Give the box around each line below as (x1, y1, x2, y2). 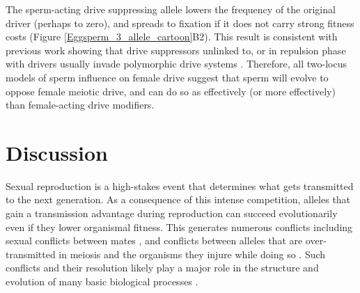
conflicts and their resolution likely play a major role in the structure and (6, 260, 319, 275)
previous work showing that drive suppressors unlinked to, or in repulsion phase (6, 42, 346, 57)
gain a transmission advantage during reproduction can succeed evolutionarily (6, 206, 338, 221)
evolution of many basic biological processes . (6, 274, 198, 289)
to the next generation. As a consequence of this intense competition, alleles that (6, 192, 351, 207)
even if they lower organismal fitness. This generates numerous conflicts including (6, 219, 353, 234)
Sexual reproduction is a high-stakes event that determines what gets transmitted (6, 178, 354, 193)
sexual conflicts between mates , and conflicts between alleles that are (6, 233, 303, 248)
